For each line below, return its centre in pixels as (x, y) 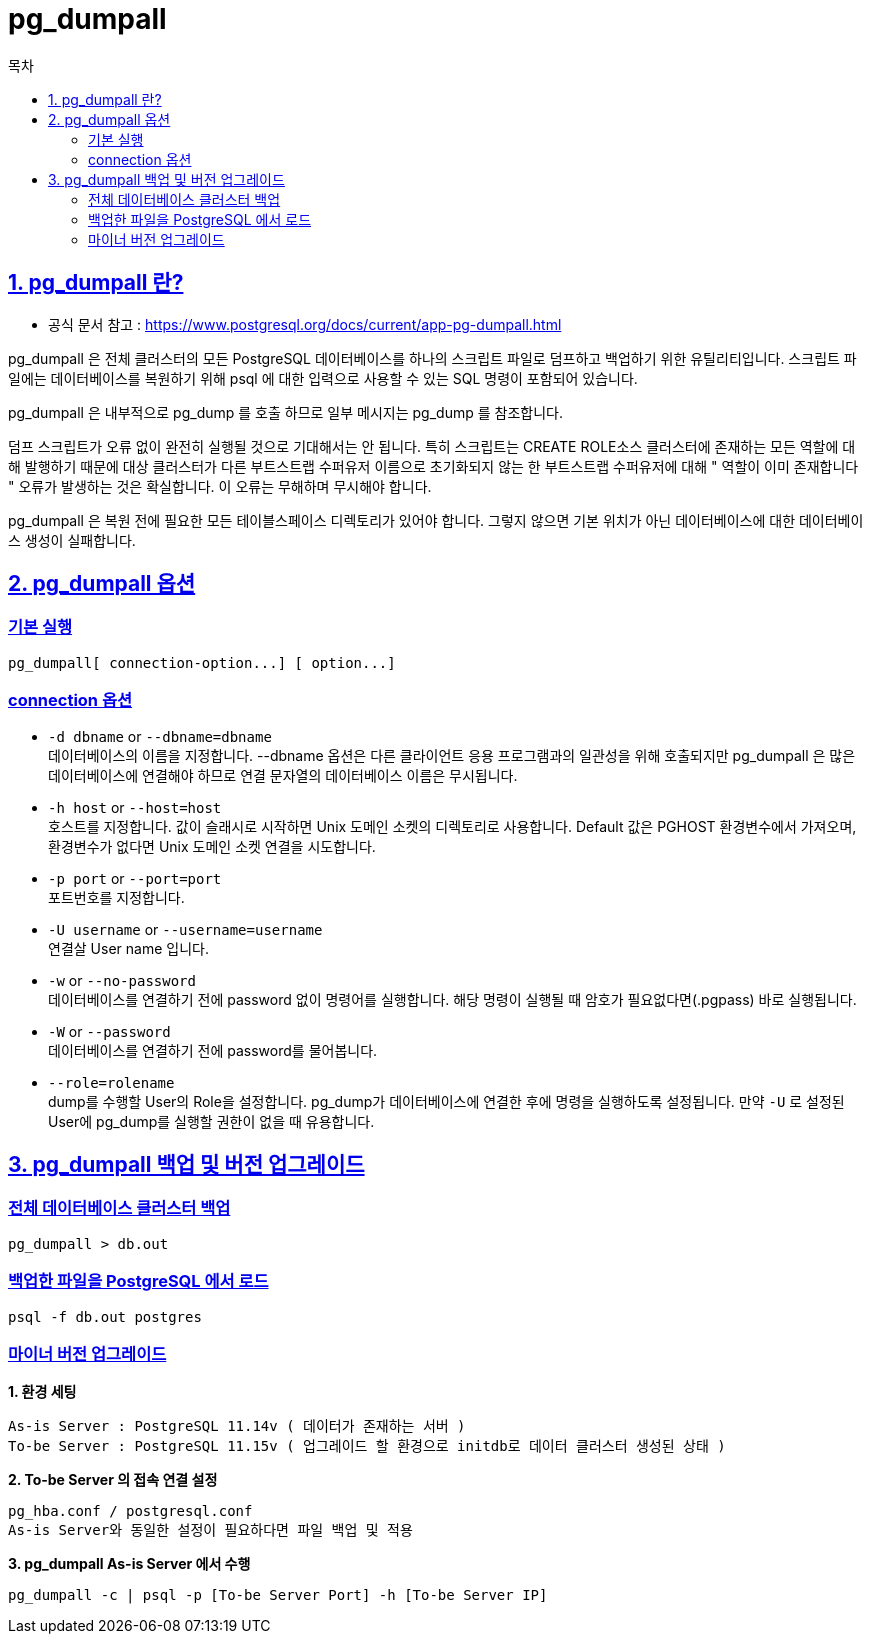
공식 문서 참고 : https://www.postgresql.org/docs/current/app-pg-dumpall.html (305, 324)
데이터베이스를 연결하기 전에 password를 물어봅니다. (213, 1050)
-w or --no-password (122, 980)
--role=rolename (111, 1082)
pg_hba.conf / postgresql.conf (130, 1511)
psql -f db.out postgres (105, 1316)
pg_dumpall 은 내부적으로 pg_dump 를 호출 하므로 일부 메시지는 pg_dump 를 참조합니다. (285, 412)
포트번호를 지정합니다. (116, 897)
